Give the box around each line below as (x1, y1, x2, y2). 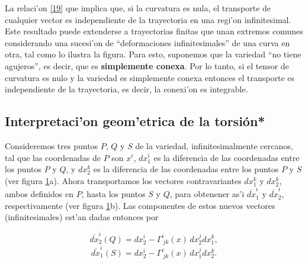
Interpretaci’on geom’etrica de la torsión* (5, 112, 265, 130)
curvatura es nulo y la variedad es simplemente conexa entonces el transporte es (5, 71, 295, 83)
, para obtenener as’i (169, 188, 245, 200)
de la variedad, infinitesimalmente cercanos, (135, 139, 293, 152)
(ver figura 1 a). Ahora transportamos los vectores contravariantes (5, 174, 242, 186)
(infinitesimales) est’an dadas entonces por (5, 211, 159, 223)
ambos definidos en (5, 188, 74, 200)
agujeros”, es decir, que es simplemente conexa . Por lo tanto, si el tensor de (5, 59, 289, 72)
